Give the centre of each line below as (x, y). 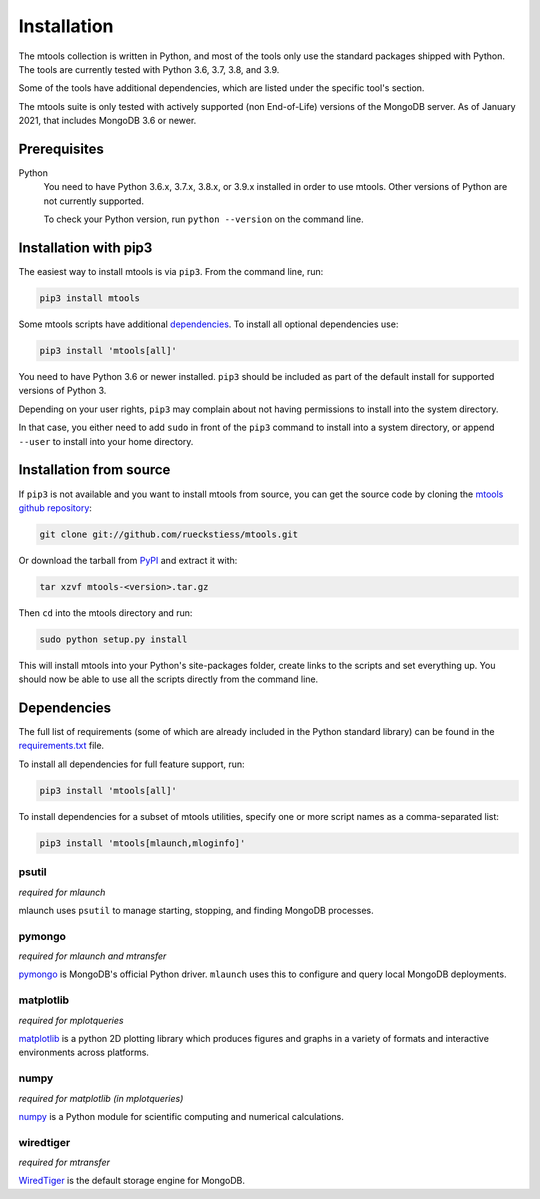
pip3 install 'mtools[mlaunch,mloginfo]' (142, 843)
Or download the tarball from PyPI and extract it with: (128, 560)
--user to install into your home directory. (106, 441)
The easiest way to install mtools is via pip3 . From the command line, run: (171, 272)
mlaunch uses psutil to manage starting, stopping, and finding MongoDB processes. (196, 910)
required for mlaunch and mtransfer (92, 956)
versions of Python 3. (62, 391)
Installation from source (94, 470)
